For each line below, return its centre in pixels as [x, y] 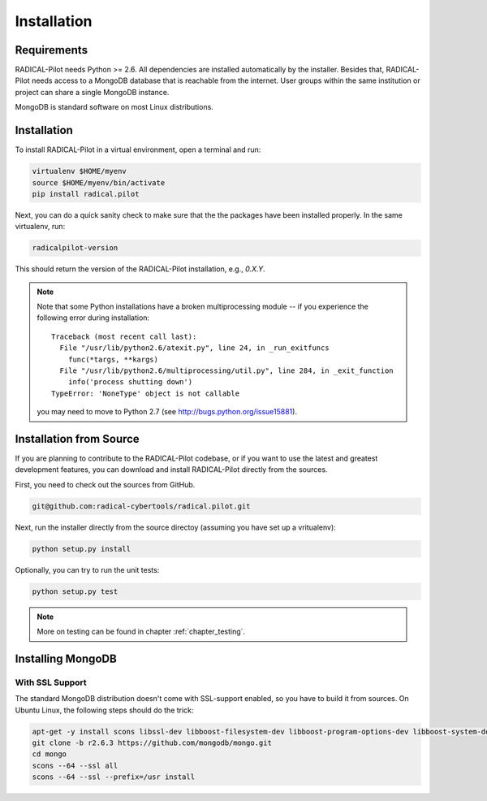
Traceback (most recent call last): [124, 336]
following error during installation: [93, 318]
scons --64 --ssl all [75, 765]
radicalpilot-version [75, 248]
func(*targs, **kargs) [113, 359]
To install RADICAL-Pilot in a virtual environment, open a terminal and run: [138, 149]
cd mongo [50, 754]
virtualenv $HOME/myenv [80, 171]
